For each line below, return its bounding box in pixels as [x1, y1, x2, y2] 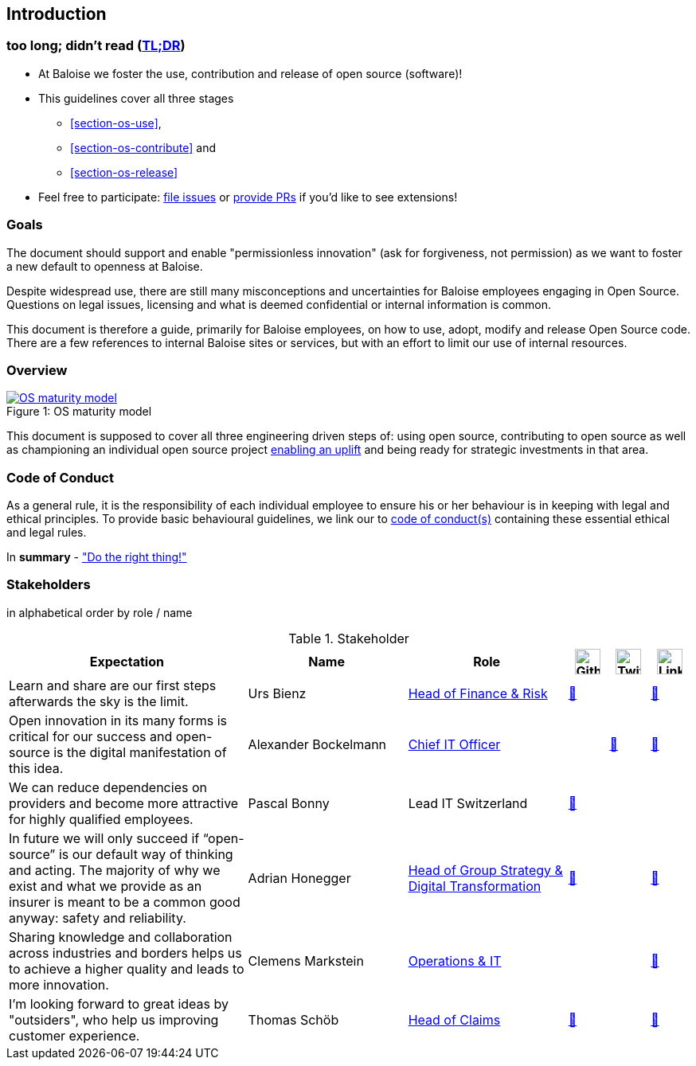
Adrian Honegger [248, 869, 351, 886]
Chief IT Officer [408, 736, 501, 752]
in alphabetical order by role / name [6, 605, 193, 619]
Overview [6, 361, 68, 378]
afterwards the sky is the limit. [9, 693, 189, 709]
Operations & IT [408, 952, 502, 969]
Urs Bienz [248, 685, 307, 701]
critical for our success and [9, 728, 173, 744]
